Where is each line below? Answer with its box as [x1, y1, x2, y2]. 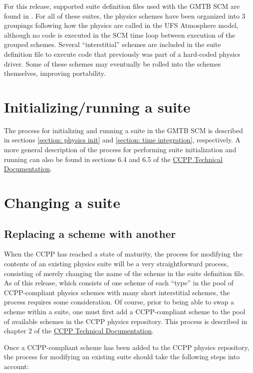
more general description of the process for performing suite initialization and [4, 144, 236, 155]
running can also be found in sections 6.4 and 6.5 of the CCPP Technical [4, 154, 223, 164]
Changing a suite [4, 192, 120, 212]
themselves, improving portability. [4, 68, 106, 78]
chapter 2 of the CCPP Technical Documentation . [4, 326, 154, 336]
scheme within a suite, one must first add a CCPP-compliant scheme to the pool [4, 306, 246, 316]
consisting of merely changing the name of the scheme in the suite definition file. [4, 268, 245, 278]
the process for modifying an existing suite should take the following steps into [4, 351, 240, 362]
